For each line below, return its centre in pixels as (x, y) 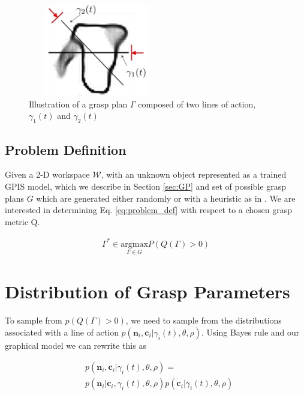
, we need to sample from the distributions (204, 320)
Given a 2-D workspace (47, 174)
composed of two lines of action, (197, 104)
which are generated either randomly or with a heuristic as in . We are (166, 198)
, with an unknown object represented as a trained (194, 174)
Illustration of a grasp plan (78, 104)
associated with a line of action (62, 332)
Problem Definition (66, 149)
